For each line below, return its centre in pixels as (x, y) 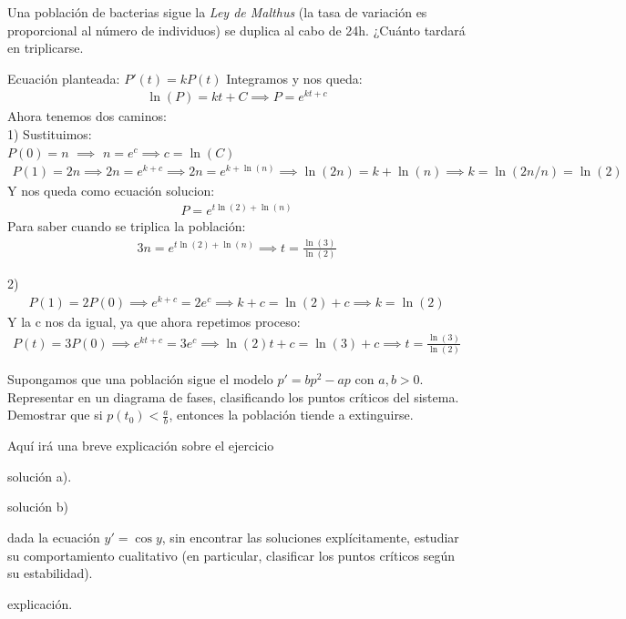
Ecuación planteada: (64, 78)
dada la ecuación (54, 537)
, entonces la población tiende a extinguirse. (291, 415)
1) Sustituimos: (50, 134)
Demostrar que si (55, 415)
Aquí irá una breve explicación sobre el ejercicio (141, 446)
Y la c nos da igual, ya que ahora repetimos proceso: (154, 321)
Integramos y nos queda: (294, 78)
